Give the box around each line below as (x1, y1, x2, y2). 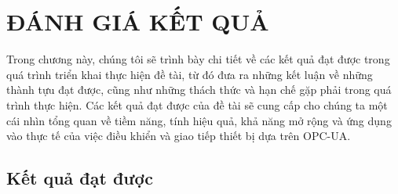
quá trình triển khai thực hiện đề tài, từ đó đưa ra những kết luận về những (6, 66, 373, 82)
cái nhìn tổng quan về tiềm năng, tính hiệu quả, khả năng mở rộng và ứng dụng (6, 112, 392, 128)
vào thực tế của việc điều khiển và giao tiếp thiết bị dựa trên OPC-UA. (6, 128, 351, 144)
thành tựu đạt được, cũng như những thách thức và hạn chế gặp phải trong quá (6, 81, 392, 98)
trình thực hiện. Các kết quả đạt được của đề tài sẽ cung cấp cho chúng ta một (6, 96, 388, 113)
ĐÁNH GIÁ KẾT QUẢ (6, 5, 269, 38)
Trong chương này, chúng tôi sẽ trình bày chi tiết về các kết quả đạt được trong (6, 51, 390, 67)
